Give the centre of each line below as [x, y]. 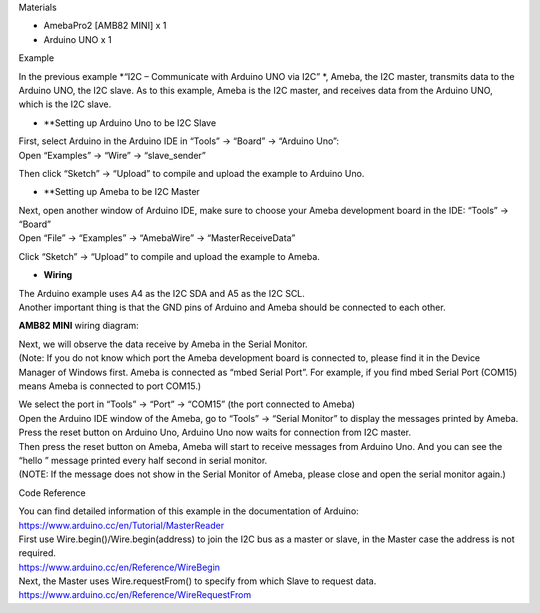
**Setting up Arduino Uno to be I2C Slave [130, 122]
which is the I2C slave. [65, 104]
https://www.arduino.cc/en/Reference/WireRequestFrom [135, 595]
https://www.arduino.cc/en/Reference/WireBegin [119, 567]
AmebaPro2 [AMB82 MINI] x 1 [105, 26]
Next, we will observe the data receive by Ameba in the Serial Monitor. [163, 344]
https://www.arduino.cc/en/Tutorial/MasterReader [121, 525]
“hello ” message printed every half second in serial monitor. [143, 460]
